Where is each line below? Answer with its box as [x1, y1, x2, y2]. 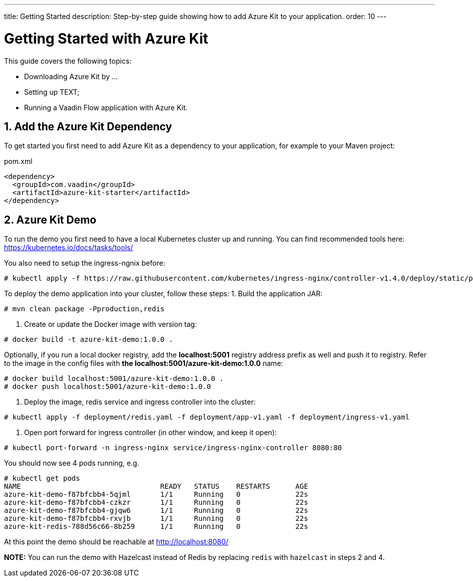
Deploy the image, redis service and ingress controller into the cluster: [24, 398, 256, 407]
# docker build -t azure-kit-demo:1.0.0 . [4, 335, 173, 344]
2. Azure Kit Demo [4, 213, 97, 226]
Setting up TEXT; [24, 87, 80, 96]
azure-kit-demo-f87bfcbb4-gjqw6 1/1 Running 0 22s [4, 506, 308, 515]
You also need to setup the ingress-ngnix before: [4, 259, 165, 268]
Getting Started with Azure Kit [4, 30, 208, 47]
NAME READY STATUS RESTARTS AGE [4, 482, 308, 491]
